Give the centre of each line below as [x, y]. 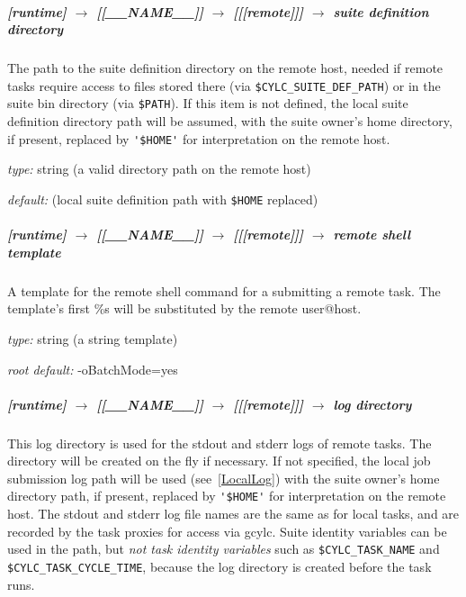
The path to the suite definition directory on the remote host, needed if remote [225, 68]
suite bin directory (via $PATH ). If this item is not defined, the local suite [208, 103]
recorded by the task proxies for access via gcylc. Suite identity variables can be [227, 531]
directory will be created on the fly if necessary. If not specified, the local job [219, 461]
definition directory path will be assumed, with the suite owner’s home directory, [230, 121]
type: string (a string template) [93, 338]
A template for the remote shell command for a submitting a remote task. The [224, 290]
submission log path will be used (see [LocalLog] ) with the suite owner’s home [224, 478]
